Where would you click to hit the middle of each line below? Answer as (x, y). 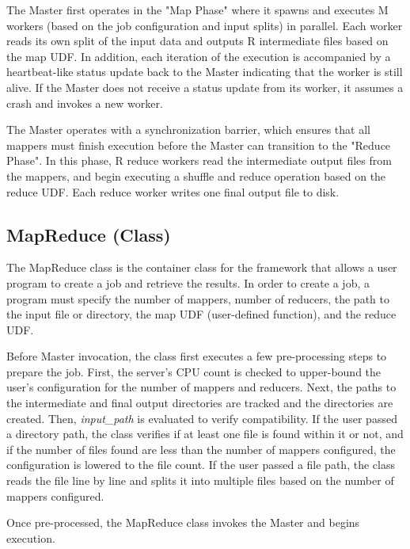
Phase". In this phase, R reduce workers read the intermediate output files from (199, 160)
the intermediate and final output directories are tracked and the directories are (200, 403)
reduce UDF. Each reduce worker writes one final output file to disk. (173, 191)
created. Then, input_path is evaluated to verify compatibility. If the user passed (202, 418)
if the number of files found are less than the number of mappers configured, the (201, 449)
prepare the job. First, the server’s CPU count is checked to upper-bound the (194, 371)
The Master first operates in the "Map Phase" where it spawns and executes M (197, 10)
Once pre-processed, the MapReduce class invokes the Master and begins (183, 522)
